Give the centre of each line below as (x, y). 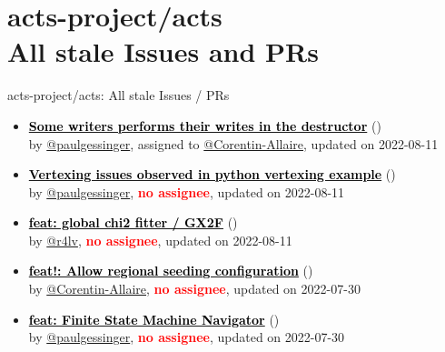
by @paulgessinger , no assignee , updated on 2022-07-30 (187, 337)
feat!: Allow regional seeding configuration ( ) (171, 271)
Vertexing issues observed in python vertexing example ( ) (212, 174)
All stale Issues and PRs (163, 51)
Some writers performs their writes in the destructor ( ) (205, 125)
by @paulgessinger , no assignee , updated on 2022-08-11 (187, 191)
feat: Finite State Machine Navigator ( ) (154, 319)
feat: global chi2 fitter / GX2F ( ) (133, 222)
